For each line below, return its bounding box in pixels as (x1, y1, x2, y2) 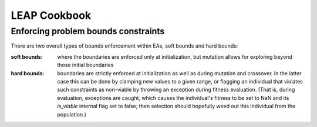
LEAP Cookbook (11, 9, 92, 22)
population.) (57, 111, 86, 118)
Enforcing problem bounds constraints (11, 26, 165, 36)
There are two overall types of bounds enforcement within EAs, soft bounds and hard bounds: (11, 42, 238, 49)
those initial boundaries (57, 62, 114, 69)
